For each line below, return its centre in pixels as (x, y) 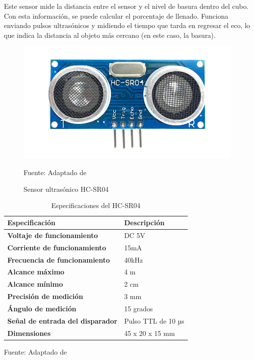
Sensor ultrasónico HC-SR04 (66, 189)
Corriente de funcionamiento (57, 247)
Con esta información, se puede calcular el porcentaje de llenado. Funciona (116, 15)
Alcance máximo (36, 272)
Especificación (31, 223)
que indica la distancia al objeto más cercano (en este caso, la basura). (110, 35)
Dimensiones (29, 333)
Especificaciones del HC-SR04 (96, 205)
